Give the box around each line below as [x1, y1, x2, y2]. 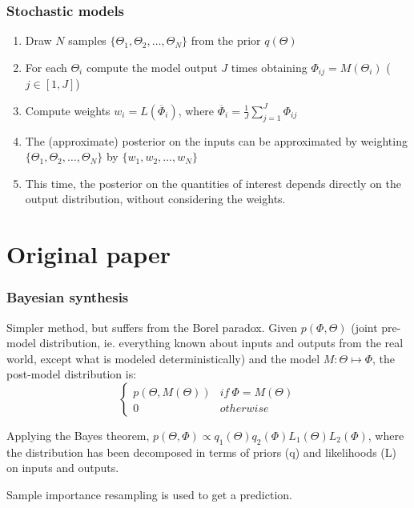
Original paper [6, 238, 171, 270]
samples [68, 32, 107, 49]
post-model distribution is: [6, 366, 137, 382]
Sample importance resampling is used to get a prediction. [6, 486, 292, 502]
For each [25, 58, 67, 75]
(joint [351, 318, 378, 335]
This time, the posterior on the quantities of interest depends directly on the [25, 174, 401, 191]
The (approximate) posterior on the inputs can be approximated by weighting [25, 132, 408, 149]
